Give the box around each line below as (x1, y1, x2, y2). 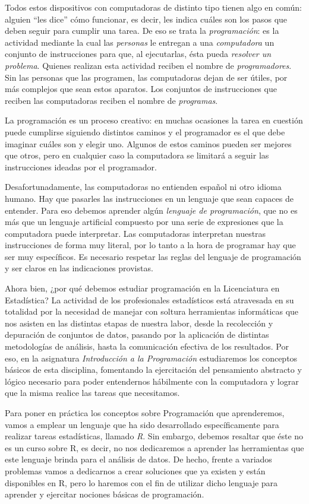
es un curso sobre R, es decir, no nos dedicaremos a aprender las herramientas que (5, 441, 304, 454)
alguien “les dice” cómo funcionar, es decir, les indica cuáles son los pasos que (5, 12, 288, 25)
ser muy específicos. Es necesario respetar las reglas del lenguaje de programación (5, 250, 301, 262)
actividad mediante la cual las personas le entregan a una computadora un (5, 36, 275, 48)
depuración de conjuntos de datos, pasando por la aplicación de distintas (5, 328, 269, 341)
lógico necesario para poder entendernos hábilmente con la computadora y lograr (5, 375, 299, 387)
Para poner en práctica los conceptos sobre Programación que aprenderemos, (5, 407, 285, 419)
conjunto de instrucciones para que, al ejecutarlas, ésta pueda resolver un (5, 47, 272, 60)
